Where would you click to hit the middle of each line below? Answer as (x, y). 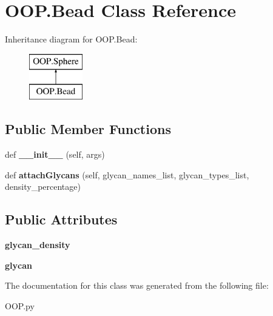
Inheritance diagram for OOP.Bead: (71, 39)
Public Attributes (61, 219)
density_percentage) (43, 187)
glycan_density (38, 245)
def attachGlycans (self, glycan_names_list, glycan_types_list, (127, 174)
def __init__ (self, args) (55, 154)
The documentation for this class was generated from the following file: (137, 285)
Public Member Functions (88, 129)
